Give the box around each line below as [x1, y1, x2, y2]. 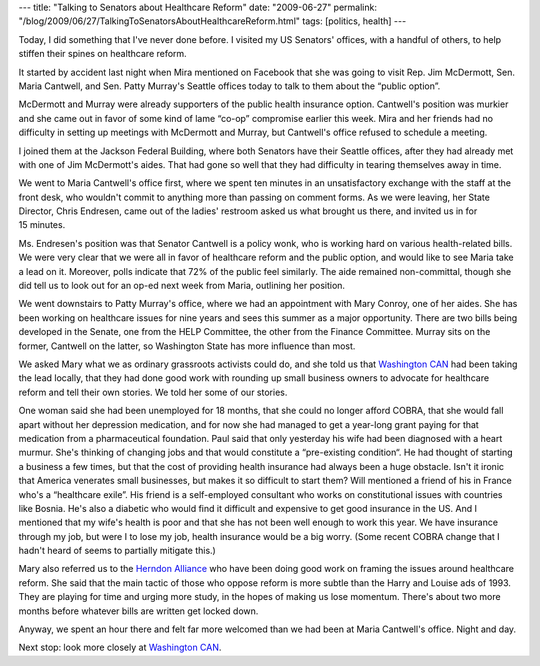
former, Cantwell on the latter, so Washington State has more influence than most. [18, 340, 356, 352]
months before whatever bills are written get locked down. [18, 605, 259, 617]
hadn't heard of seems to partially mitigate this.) [18, 545, 217, 557]
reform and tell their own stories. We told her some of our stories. [18, 386, 288, 398]
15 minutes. [18, 219, 66, 231]
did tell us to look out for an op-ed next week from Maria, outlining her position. [18, 280, 345, 292]
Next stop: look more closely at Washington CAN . [18, 641, 222, 654]
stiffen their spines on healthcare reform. [18, 48, 187, 60]
